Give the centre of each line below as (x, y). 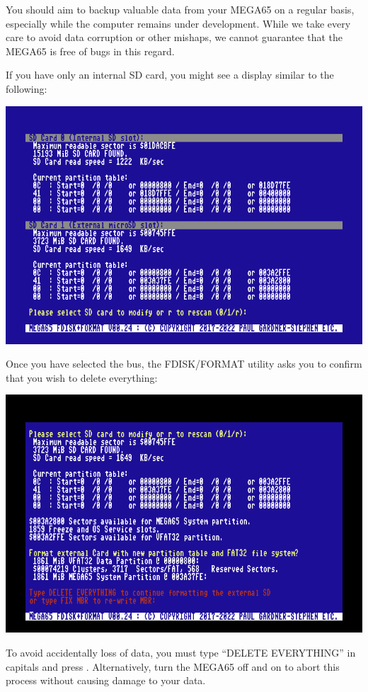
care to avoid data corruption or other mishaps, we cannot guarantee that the (174, 37)
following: (27, 88)
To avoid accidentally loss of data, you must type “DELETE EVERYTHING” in (181, 652)
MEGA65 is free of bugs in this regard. (90, 51)
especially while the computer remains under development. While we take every (178, 23)
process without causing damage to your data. (106, 680)
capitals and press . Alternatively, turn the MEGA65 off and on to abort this (173, 666)
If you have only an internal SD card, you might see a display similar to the (170, 75)
